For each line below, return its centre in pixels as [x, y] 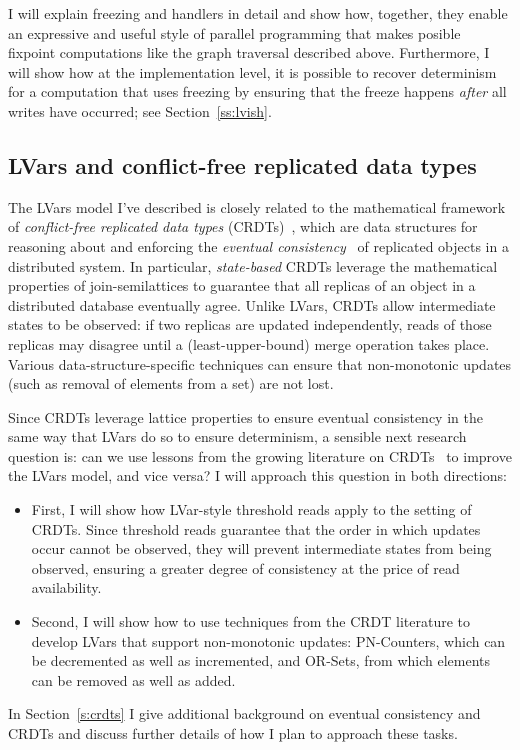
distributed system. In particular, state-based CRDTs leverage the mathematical [253, 265]
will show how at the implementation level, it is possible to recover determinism [252, 71]
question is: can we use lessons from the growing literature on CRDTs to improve [260, 455]
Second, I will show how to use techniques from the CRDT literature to [250, 621]
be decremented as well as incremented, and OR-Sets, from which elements [261, 660]
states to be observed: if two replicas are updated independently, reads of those [250, 324]
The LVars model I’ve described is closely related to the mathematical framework [257, 206]
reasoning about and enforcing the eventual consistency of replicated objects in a [258, 245]
